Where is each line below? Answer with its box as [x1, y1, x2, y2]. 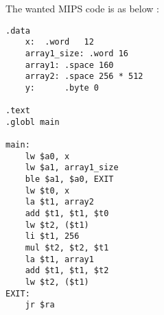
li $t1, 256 [25, 231, 80, 242]
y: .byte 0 [25, 82, 99, 93]
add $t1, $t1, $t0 [25, 209, 109, 219]
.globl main [5, 117, 60, 127]
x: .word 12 [25, 37, 94, 47]
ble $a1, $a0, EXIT [25, 174, 114, 185]
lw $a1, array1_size [25, 163, 119, 173]
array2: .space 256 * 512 [25, 71, 143, 82]
